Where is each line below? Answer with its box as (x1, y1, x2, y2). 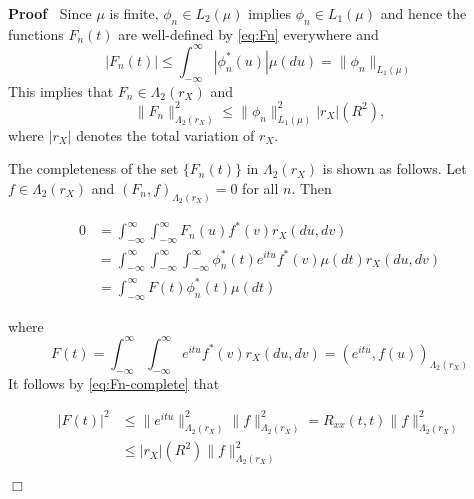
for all (242, 177, 279, 198)
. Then (291, 177, 332, 198)
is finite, (109, 3, 159, 23)
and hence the (380, 3, 467, 23)
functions (8, 23, 64, 44)
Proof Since (8, 3, 92, 23)
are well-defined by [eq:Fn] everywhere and (118, 23, 379, 44)
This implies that (8, 80, 114, 101)
